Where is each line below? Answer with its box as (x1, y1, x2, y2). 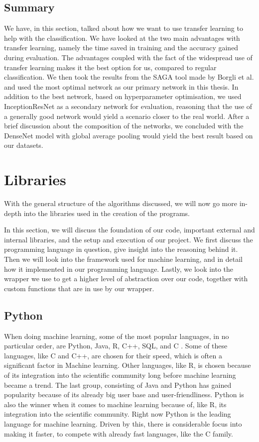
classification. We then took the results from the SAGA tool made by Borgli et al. (4, 72, 254, 82)
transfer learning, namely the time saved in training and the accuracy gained (4, 42, 239, 53)
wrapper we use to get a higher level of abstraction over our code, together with (4, 273, 248, 284)
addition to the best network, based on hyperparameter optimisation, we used (4, 91, 242, 102)
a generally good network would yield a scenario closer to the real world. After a (4, 110, 250, 121)
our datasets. (4, 140, 43, 150)
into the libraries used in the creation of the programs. (23, 208, 190, 218)
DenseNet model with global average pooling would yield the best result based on (4, 130, 253, 140)
